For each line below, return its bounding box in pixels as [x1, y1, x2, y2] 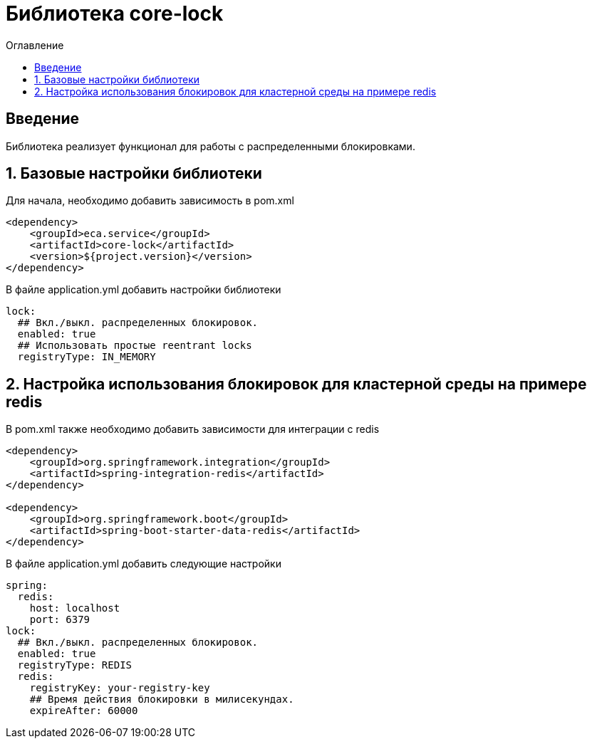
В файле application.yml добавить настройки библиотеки [6, 283, 281, 296]
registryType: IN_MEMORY [17, 351, 156, 363]
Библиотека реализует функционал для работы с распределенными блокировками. [6, 140, 415, 152]
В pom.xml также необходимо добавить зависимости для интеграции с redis [6, 423, 380, 436]
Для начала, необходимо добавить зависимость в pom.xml [6, 194, 294, 207]
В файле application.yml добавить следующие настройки [6, 557, 281, 570]
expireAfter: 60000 [29, 705, 138, 717]
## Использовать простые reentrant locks [17, 340, 252, 352]
